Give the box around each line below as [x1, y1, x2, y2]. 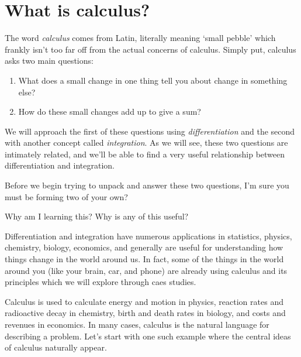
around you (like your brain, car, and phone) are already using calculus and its [5, 264, 288, 276]
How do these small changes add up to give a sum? [18, 105, 201, 118]
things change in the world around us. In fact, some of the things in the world [5, 253, 284, 265]
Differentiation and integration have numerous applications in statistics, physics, [5, 229, 292, 242]
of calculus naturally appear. [5, 341, 107, 353]
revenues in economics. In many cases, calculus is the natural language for [5, 318, 269, 330]
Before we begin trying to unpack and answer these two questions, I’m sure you [5, 179, 289, 191]
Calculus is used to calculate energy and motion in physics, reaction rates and [5, 295, 283, 307]
